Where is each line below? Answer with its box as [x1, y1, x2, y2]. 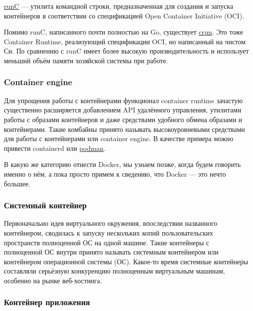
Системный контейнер [4, 199, 87, 211]
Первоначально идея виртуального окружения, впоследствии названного [4, 218, 217, 228]
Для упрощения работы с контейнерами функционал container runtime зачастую [4, 95, 243, 105]
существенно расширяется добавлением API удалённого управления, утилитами [4, 105, 241, 115]
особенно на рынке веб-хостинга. [4, 275, 102, 285]
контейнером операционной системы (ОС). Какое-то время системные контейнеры [4, 256, 248, 266]
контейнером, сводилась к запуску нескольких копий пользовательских [4, 227, 214, 238]
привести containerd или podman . [4, 143, 106, 153]
